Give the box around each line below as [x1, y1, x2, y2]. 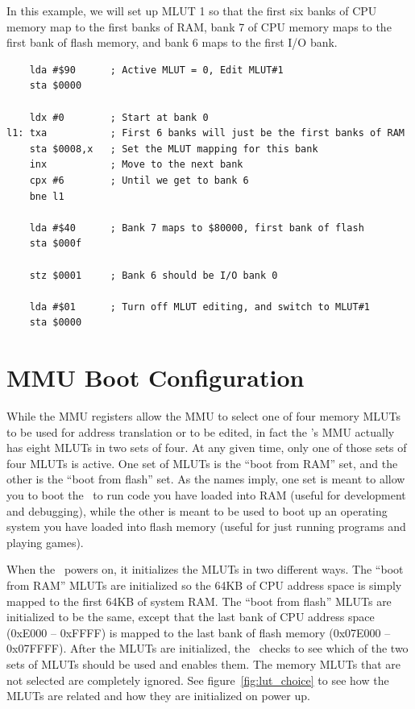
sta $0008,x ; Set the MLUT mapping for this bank [29, 143, 318, 155]
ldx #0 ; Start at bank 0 [29, 111, 209, 123]
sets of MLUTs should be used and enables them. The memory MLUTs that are [6, 655, 401, 672]
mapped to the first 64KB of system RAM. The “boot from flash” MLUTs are [6, 592, 392, 609]
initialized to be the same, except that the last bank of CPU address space [6, 608, 375, 625]
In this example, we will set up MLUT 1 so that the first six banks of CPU [6, 2, 377, 19]
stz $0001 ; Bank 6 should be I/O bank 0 [29, 269, 278, 281]
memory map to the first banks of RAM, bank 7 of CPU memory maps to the [6, 18, 392, 35]
